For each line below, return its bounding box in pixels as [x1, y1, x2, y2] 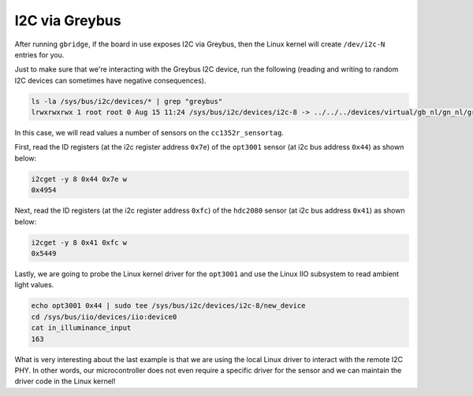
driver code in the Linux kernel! [14, 376, 116, 386]
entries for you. [14, 50, 65, 59]
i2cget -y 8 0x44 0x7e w [31, 174, 128, 183]
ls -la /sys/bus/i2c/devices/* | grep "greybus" [31, 97, 223, 105]
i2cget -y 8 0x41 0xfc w [31, 238, 128, 247]
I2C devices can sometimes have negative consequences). [14, 76, 207, 85]
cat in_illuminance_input [31, 324, 132, 332]
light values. [14, 280, 54, 290]
